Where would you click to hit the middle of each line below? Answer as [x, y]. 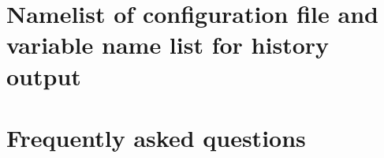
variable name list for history [168, 45]
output [44, 75]
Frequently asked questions [156, 137]
